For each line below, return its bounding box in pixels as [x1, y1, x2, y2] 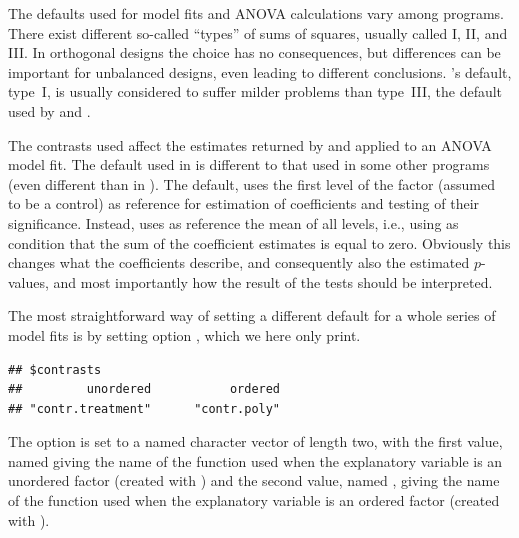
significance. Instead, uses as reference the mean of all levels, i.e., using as [8, 212, 459, 233]
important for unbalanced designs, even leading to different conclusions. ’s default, [8, 61, 512, 82]
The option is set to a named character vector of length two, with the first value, [8, 431, 503, 452]
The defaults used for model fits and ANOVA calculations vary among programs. [8, 3, 504, 23]
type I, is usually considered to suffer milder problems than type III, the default [8, 81, 503, 102]
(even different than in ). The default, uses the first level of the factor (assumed [8, 173, 495, 194]
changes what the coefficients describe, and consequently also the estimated [8, 252, 470, 273]
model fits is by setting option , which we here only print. [8, 324, 361, 345]
